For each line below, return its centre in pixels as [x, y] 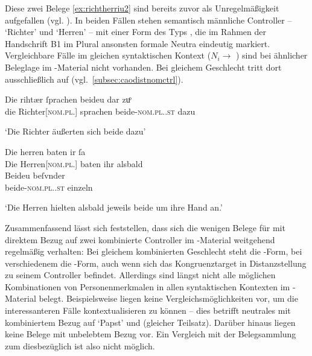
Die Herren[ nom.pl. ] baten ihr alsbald [74, 163]
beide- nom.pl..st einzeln [49, 187]
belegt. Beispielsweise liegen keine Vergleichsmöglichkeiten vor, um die [168, 298]
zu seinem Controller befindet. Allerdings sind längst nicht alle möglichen [140, 275]
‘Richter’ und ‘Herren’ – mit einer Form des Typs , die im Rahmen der [136, 32]
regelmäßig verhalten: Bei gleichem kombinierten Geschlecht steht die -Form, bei [154, 251]
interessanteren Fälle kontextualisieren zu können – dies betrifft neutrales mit [148, 310]
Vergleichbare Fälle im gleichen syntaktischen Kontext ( [108, 55]
